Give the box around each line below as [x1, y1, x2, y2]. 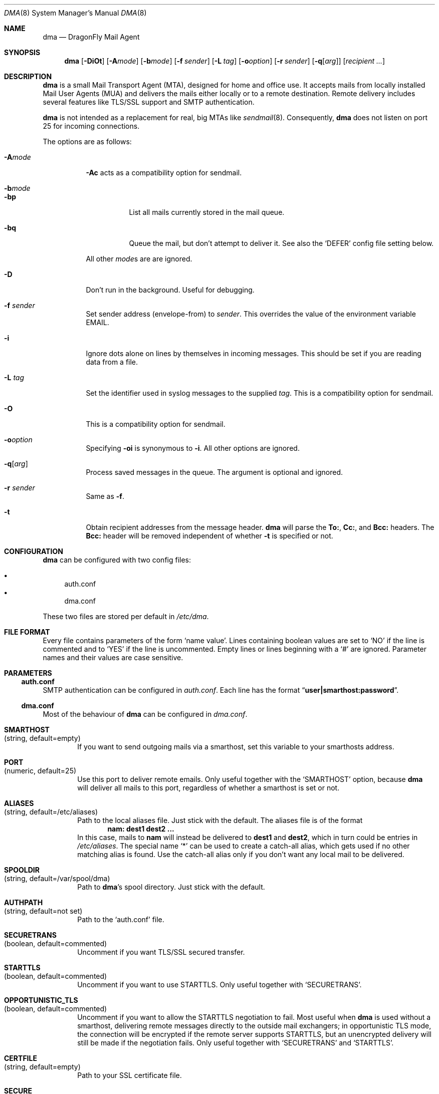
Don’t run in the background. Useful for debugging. [86, 286, 255, 294]
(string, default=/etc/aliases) [4, 807, 98, 816]
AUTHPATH [4, 898, 43, 907]
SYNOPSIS [4, 48, 41, 57]
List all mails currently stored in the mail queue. [129, 208, 285, 216]
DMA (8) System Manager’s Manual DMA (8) [4, 9, 147, 17]
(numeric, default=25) [4, 766, 77, 775]
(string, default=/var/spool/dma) [4, 874, 110, 883]
